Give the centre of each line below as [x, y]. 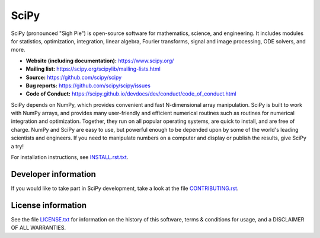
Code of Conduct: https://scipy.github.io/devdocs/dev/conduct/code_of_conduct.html [131, 94]
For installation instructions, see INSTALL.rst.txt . [70, 157]
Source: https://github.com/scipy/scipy [74, 77]
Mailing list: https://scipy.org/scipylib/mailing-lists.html [93, 69]
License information [49, 205]
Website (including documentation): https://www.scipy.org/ [100, 61]
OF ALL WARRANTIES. [39, 228]
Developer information [53, 174]
